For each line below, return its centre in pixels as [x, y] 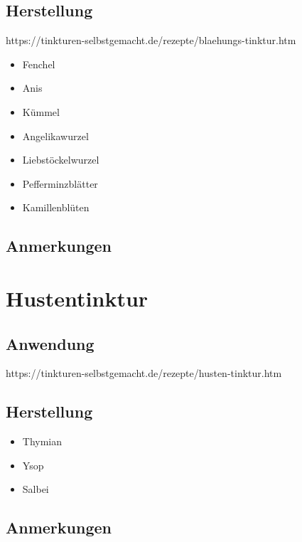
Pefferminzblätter [60, 183]
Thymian [42, 441]
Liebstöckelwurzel [61, 160]
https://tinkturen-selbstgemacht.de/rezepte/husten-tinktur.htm [144, 373]
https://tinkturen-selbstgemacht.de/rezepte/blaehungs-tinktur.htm [151, 40]
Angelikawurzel [55, 135]
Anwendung [50, 343]
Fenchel [39, 64]
